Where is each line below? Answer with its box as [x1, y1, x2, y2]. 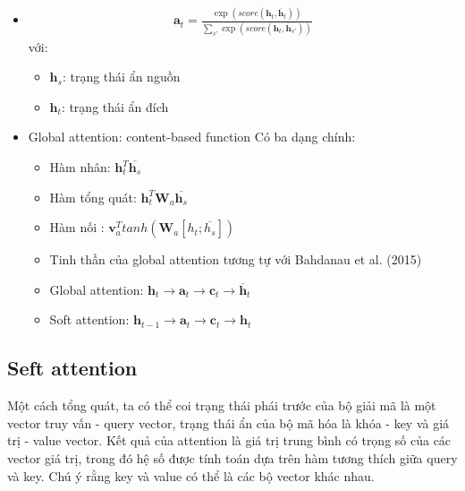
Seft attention [7, 354, 138, 382]
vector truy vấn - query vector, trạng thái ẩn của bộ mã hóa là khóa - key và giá [7, 413, 450, 432]
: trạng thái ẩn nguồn [62, 67, 181, 86]
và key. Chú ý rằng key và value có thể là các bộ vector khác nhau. [7, 466, 375, 485]
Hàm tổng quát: [49, 187, 137, 206]
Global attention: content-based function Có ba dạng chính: [28, 127, 356, 146]
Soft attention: [49, 310, 130, 329]
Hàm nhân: [49, 158, 111, 177]
